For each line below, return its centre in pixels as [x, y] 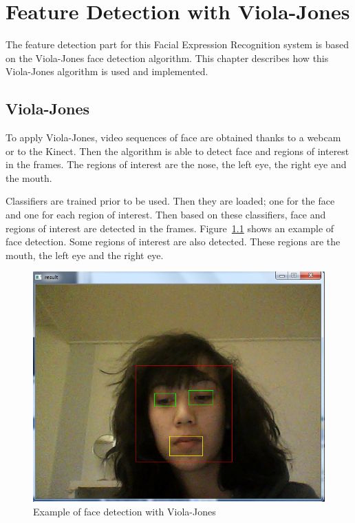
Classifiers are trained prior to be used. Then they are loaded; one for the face [170, 201]
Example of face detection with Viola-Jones [125, 512]
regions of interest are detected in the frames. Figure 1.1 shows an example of [170, 228]
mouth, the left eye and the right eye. [85, 255]
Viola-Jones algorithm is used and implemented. [107, 71]
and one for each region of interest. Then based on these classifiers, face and [166, 215]
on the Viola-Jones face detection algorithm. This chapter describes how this [167, 58]
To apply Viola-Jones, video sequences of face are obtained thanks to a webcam [173, 137]
